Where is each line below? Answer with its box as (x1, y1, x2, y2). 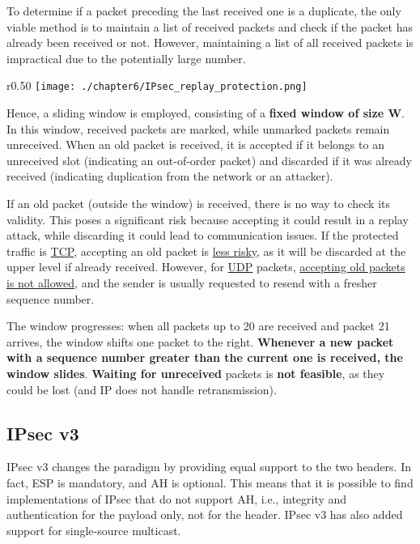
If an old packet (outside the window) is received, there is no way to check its (6, 195, 390, 211)
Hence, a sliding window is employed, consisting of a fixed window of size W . (6, 104, 405, 121)
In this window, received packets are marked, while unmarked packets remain (6, 120, 390, 137)
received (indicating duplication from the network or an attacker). (6, 168, 333, 185)
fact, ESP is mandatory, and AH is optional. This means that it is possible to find (6, 474, 414, 491)
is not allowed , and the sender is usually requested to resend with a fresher (6, 274, 377, 291)
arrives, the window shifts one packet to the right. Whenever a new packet (6, 333, 394, 350)
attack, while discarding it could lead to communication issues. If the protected (6, 227, 399, 244)
